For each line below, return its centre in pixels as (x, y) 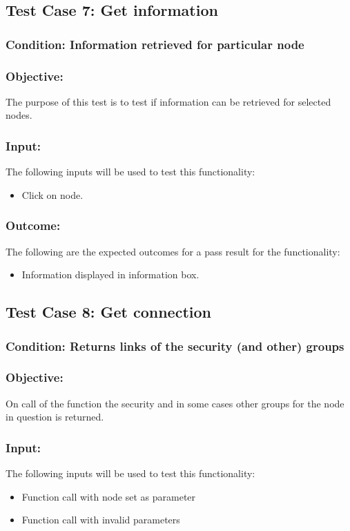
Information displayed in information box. (110, 274)
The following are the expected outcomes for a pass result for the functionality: (173, 251)
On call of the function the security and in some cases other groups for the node (175, 403)
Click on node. (52, 194)
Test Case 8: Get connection (108, 312)
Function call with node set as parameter (109, 496)
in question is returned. (55, 417)
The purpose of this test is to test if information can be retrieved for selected (168, 101)
